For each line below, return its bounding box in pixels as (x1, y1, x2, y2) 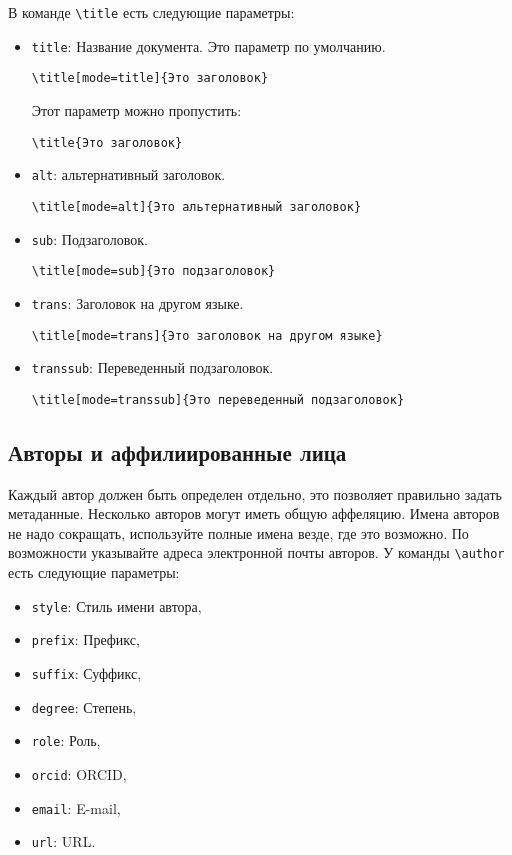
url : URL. (31, 831, 96, 852)
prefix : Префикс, (31, 629, 140, 650)
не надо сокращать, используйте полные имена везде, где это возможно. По (8, 522, 469, 543)
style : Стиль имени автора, (31, 595, 202, 616)
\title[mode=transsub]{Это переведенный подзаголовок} (31, 392, 405, 407)
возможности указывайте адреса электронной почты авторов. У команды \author (8, 542, 505, 563)
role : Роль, (31, 730, 101, 751)
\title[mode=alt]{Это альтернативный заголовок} (31, 199, 362, 214)
